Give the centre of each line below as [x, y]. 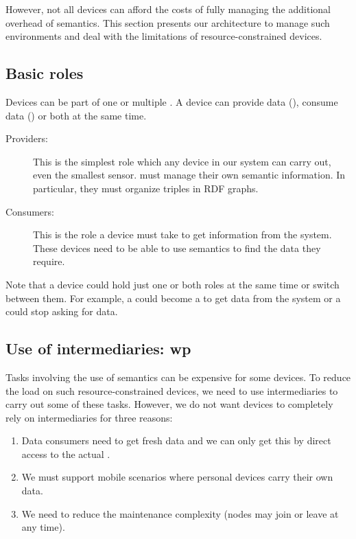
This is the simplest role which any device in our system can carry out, [182, 161]
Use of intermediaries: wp [98, 348]
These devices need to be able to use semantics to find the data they [177, 248]
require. [49, 261]
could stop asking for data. [62, 311]
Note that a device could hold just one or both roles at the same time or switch [173, 284]
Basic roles [45, 73]
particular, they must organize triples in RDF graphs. [146, 188]
